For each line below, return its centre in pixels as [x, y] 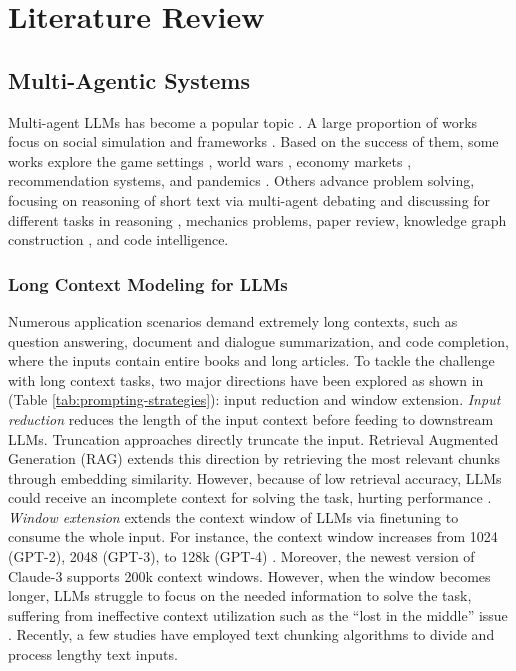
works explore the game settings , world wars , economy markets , [210, 160]
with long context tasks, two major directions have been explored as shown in [246, 379]
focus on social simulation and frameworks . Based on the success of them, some [253, 141]
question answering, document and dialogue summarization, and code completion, [258, 340]
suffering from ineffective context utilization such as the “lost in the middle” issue [258, 614]
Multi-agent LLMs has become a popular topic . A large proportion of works [243, 121]
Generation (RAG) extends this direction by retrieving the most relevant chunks [254, 458]
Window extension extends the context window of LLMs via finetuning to [233, 516]
